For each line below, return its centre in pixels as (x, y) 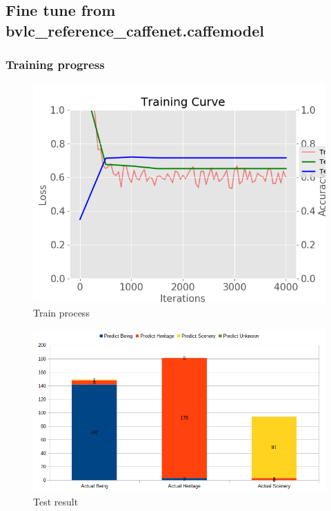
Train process (61, 312)
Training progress (55, 64)
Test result (56, 502)
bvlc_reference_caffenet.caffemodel (135, 30)
